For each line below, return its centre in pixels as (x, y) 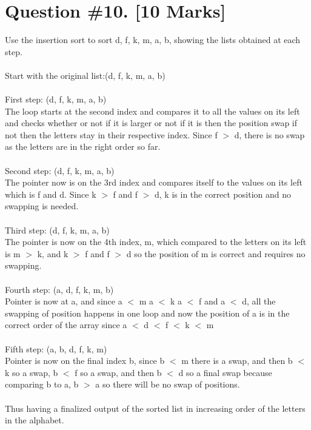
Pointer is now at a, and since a (64, 301)
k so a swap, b (32, 372)
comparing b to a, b (42, 384)
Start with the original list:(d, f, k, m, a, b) (85, 75)
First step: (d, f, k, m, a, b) (56, 99)
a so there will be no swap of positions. (168, 384)
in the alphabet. (35, 420)
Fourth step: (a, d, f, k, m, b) (59, 289)
